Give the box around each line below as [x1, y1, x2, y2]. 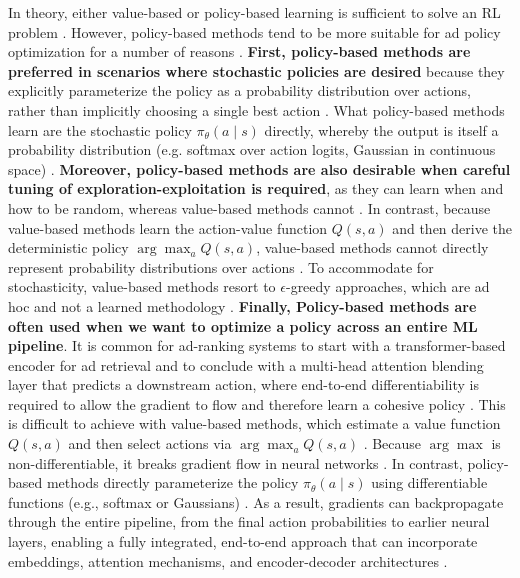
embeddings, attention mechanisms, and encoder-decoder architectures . [8, 550, 448, 571]
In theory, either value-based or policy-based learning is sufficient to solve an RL [8, 2, 501, 22]
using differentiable [371, 472, 488, 493]
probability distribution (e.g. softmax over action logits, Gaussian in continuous [8, 139, 496, 160]
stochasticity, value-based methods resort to [8, 276, 276, 297]
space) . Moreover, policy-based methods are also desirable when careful [8, 158, 511, 179]
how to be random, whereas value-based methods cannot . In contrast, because [8, 197, 491, 218]
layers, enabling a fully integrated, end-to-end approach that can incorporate [8, 531, 478, 552]
